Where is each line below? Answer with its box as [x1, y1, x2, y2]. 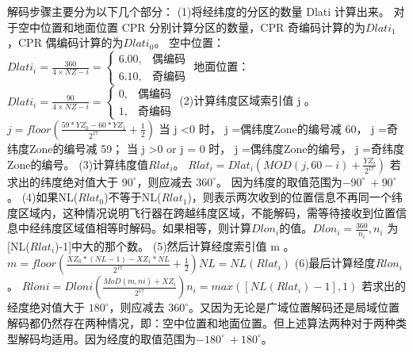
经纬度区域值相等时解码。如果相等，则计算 [29, 220, 251, 236]
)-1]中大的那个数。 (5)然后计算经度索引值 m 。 [55, 237, 295, 254]
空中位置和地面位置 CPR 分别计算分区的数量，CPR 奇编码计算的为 [17, 18, 365, 35]
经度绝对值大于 [7, 299, 85, 316]
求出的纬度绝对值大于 [7, 173, 118, 189]
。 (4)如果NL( [7, 189, 78, 205]
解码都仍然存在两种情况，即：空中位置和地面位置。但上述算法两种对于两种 [7, 314, 396, 331]
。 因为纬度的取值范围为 [216, 173, 342, 189]
